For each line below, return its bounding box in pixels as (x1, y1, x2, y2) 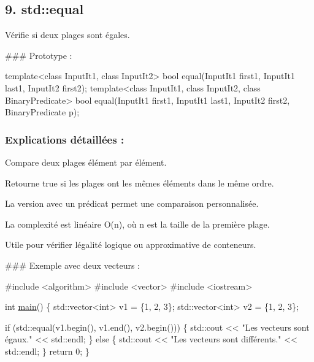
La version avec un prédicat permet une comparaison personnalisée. (5, 197, 259, 210)
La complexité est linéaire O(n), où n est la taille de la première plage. (5, 217, 270, 230)
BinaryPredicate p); (5, 106, 80, 118)
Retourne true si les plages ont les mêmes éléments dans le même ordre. (5, 176, 274, 189)
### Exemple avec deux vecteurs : (5, 258, 140, 271)
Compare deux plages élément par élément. (5, 155, 167, 168)
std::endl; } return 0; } (5, 344, 90, 357)
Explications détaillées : (5, 131, 124, 147)
